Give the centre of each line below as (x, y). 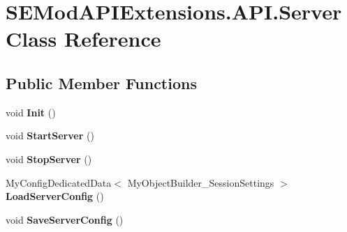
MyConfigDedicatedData (59, 182)
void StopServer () (49, 158)
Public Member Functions (101, 83)
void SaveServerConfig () (65, 219)
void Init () (31, 112)
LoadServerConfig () (55, 196)
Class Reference (83, 39)
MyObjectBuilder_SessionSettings (201, 182)
